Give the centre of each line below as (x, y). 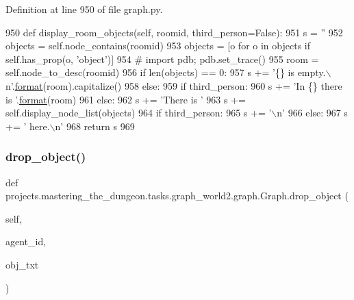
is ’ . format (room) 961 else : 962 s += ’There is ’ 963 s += (126, 99)
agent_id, (26, 241)
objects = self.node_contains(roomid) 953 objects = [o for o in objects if (158, 46)
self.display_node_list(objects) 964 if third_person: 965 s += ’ (139, 113)
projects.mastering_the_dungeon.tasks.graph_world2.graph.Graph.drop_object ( (177, 196)
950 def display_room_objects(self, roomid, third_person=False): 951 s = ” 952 (174, 32)
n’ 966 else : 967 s (312, 113)
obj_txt (22, 264)
